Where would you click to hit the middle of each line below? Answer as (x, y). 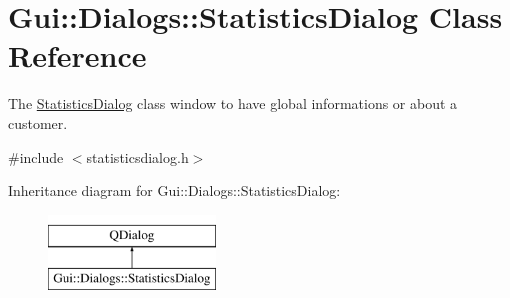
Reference (77, 55)
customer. (38, 122)
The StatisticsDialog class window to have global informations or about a (233, 103)
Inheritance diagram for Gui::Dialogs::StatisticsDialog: (174, 190)
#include (36, 156)
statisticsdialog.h (137, 156)
